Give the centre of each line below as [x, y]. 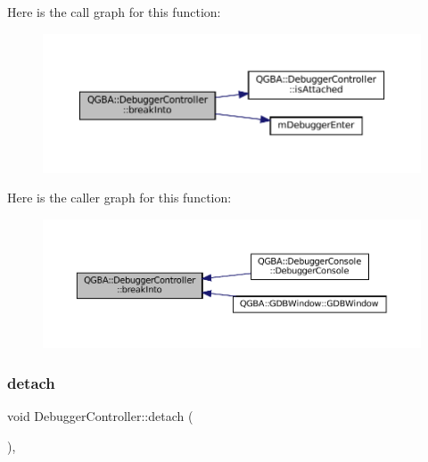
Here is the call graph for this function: [114, 12]
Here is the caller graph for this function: [119, 198]
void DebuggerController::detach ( [100, 416]
